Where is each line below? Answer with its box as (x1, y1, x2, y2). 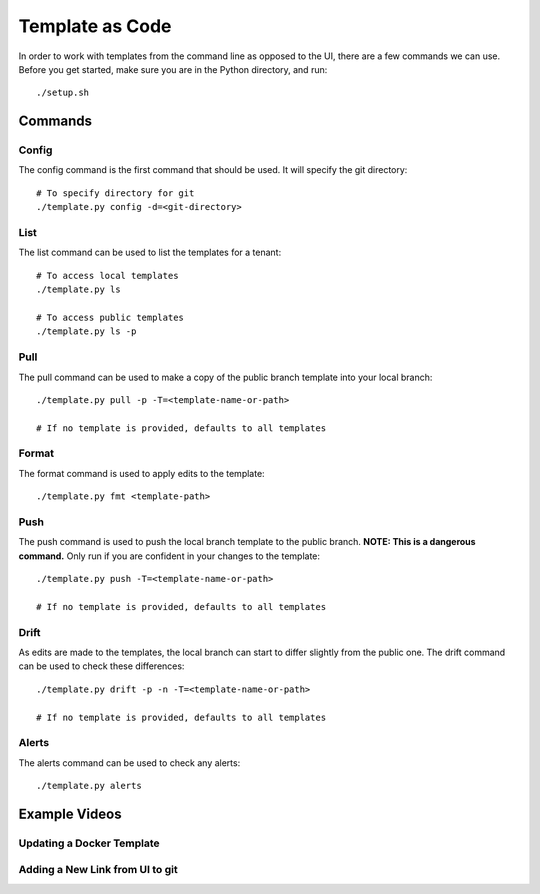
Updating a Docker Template (18, 836, 160, 850)
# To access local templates (36, 270, 179, 281)
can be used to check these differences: (18, 660, 185, 672)
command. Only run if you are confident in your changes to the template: (18, 550, 320, 562)
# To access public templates (36, 311, 185, 323)
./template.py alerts (36, 780, 142, 792)
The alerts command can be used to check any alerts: (18, 756, 241, 769)
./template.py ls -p (36, 326, 137, 337)
